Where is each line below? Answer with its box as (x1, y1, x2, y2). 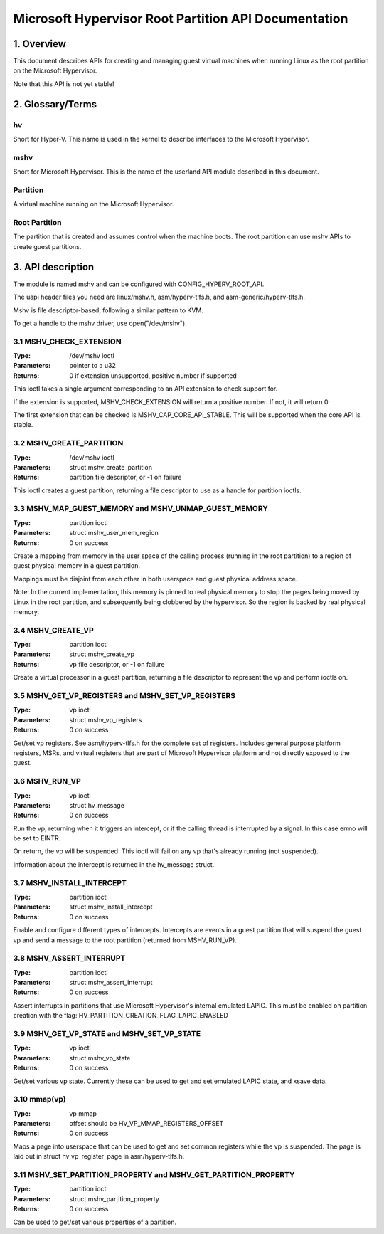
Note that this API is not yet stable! (13, 79, 114, 88)
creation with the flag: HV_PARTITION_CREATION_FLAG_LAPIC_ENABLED (13, 1011, 229, 1020)
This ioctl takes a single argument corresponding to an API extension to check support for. (13, 384, 278, 393)
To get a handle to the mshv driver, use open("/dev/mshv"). (13, 319, 188, 327)
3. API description (13, 260, 95, 273)
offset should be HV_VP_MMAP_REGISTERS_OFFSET (69, 1119, 224, 1128)
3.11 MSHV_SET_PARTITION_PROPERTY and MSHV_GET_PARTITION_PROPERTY (13, 1170, 295, 1180)
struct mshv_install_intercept (69, 902, 153, 911)
